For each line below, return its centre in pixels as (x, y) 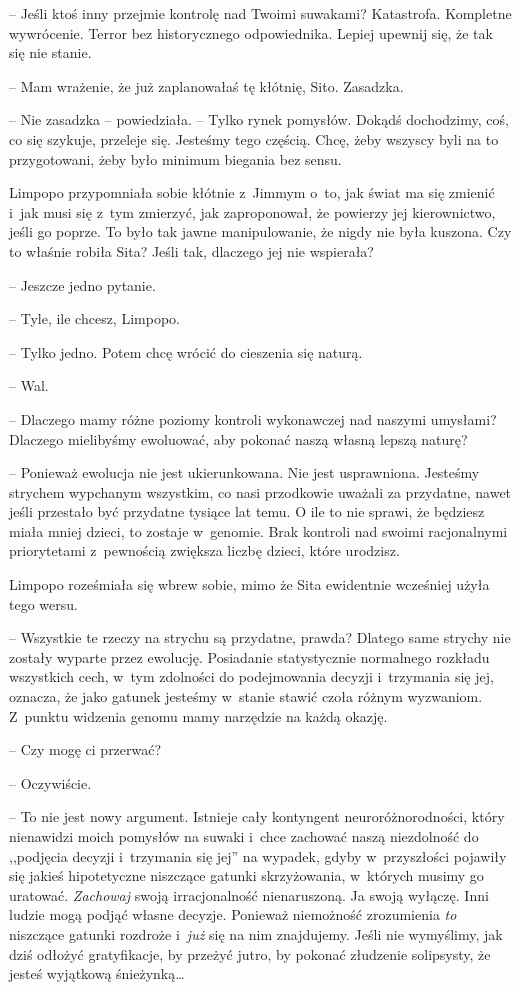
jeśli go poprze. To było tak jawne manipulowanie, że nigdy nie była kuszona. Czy (260, 231)
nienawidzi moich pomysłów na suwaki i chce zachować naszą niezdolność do (244, 836)
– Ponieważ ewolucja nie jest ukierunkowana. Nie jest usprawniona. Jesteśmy (244, 472)
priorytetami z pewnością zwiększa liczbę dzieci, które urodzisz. (204, 550)
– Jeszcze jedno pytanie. (82, 284)
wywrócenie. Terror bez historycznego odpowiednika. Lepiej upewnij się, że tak (251, 32)
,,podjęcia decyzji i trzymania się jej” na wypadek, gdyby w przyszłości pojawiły (258, 855)
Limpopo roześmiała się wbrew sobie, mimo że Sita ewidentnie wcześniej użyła (249, 584)
